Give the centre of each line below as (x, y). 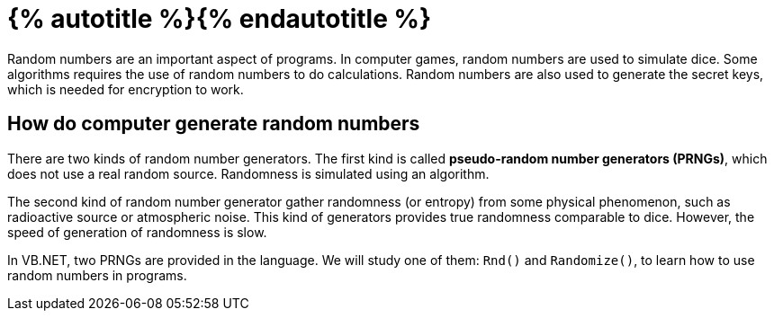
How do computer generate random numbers (214, 124)
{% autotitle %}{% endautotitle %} (220, 19)
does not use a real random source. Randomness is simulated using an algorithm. (248, 173)
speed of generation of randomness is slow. (137, 232)
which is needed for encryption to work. (126, 89)
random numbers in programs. (97, 275)
